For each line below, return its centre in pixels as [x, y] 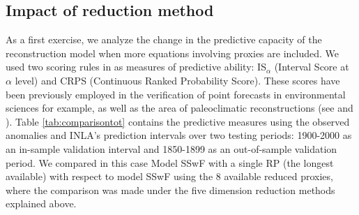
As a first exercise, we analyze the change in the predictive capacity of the [164, 39]
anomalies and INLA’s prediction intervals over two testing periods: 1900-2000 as [179, 135]
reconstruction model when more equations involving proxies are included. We [172, 53]
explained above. [41, 203]
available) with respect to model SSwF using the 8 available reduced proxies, [169, 176]
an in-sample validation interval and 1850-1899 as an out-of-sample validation [171, 148]
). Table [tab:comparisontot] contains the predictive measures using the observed [178, 121]
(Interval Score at [312, 67]
